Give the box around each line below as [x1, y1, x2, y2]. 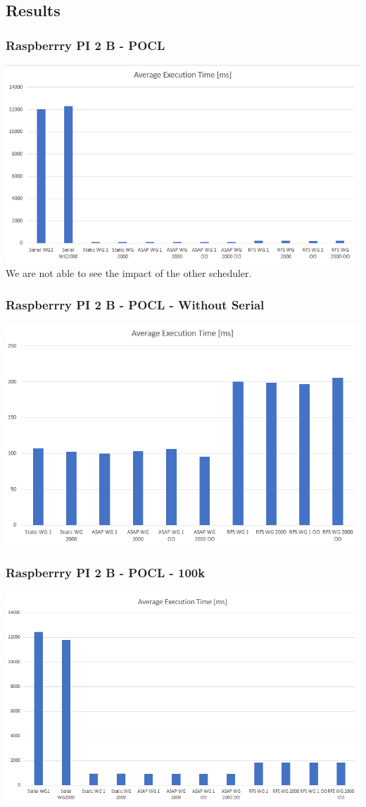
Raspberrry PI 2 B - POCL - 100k [6, 564, 206, 581]
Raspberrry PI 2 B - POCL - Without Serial [6, 295, 265, 313]
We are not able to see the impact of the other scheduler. [6, 266, 252, 281]
